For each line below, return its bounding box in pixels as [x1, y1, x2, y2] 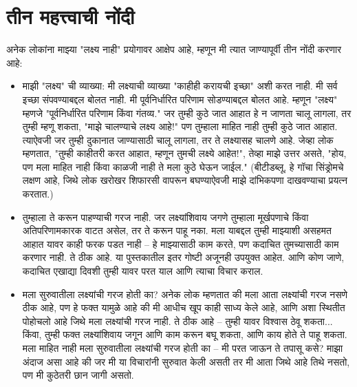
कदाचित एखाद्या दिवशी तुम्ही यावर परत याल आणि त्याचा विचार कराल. [22, 264, 263, 278]
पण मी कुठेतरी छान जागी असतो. [22, 368, 134, 382]
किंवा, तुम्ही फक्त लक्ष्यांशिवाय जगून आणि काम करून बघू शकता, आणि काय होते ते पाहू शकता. [22, 327, 347, 342]
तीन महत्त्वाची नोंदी [6, 2, 135, 30]
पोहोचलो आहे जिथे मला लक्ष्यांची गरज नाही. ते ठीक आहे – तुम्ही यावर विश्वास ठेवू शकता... [22, 313, 333, 328]
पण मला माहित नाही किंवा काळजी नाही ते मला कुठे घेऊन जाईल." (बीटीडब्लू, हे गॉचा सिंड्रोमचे [22, 159, 344, 174]
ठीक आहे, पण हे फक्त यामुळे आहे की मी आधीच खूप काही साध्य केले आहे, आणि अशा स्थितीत [22, 300, 345, 315]
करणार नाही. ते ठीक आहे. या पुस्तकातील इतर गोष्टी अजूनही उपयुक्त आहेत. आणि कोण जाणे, [22, 250, 345, 264]
